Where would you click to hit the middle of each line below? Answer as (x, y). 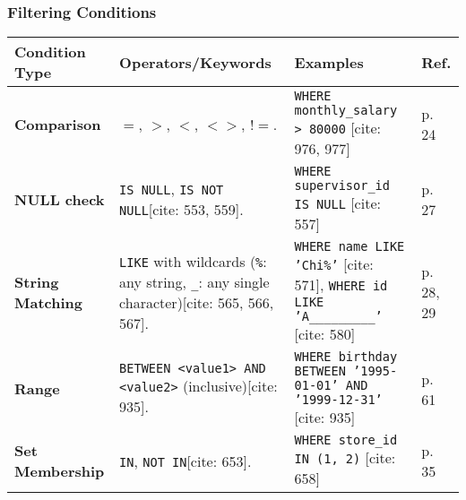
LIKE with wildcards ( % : (193, 261)
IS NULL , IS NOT (172, 189)
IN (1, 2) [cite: (345, 458)
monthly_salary (346, 111)
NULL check (60, 199)
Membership (60, 471)
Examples (329, 62)
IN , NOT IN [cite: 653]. (186, 461)
